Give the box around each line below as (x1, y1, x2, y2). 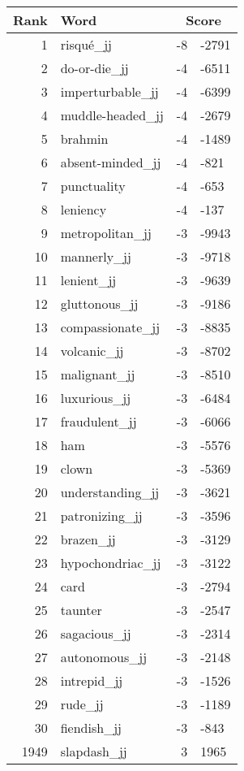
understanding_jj (60, 483, 160, 501)
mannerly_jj (60, 247, 131, 266)
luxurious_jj (60, 388, 131, 407)
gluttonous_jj (60, 294, 139, 313)
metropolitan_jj (60, 223, 152, 242)
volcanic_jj (60, 341, 124, 360)
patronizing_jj (60, 506, 143, 525)
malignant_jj (60, 365, 135, 383)
